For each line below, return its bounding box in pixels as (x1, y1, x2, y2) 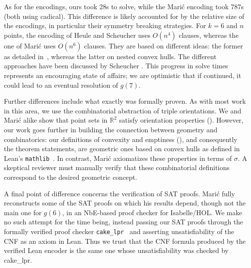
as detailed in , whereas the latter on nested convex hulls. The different (4, 51, 217, 61)
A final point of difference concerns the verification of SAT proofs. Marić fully (4, 188, 235, 198)
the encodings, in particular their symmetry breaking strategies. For (4, 20, 206, 31)
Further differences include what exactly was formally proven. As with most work (4, 96, 246, 106)
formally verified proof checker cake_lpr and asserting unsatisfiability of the (4, 226, 234, 236)
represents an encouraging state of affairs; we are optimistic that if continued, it (4, 70, 241, 80)
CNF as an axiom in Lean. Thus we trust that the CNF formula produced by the (4, 236, 246, 246)
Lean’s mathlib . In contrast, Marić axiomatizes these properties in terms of (4, 153, 232, 163)
